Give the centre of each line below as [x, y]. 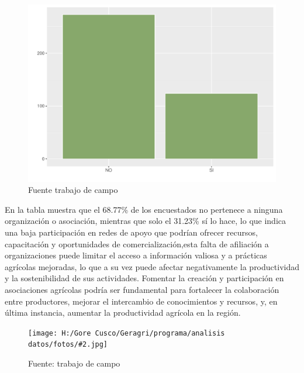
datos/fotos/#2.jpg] [68, 345]
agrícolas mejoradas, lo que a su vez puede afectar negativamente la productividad [152, 266]
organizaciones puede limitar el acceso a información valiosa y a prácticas [136, 255]
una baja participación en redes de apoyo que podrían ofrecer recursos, [131, 232]
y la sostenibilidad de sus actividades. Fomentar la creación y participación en [144, 278]
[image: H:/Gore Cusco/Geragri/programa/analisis [127, 333]
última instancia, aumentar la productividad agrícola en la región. [123, 312]
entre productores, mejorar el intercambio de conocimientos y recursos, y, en [141, 301]
